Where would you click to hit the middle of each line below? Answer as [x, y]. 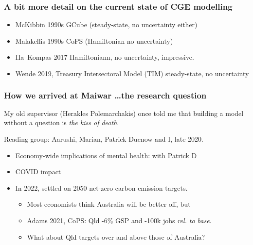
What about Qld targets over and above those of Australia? [116, 237]
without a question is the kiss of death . [62, 122]
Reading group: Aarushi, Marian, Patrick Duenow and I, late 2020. [104, 139]
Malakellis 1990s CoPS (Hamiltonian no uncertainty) [94, 41]
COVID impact [38, 171]
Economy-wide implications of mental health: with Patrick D [106, 155]
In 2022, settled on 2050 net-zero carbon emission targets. [101, 188]
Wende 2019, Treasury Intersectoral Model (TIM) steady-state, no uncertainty [132, 73]
